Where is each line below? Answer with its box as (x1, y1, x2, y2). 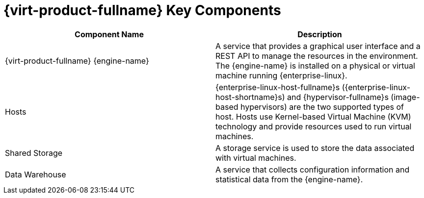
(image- (391, 92, 420, 102)
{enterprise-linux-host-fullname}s (215, 82, 340, 92)
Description (297, 29, 342, 39)
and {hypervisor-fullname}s (287, 92, 389, 102)
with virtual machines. (215, 152, 296, 163)
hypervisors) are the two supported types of (240, 101, 404, 112)
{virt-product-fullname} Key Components (3, 2, 281, 19)
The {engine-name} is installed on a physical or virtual (215, 60, 415, 71)
